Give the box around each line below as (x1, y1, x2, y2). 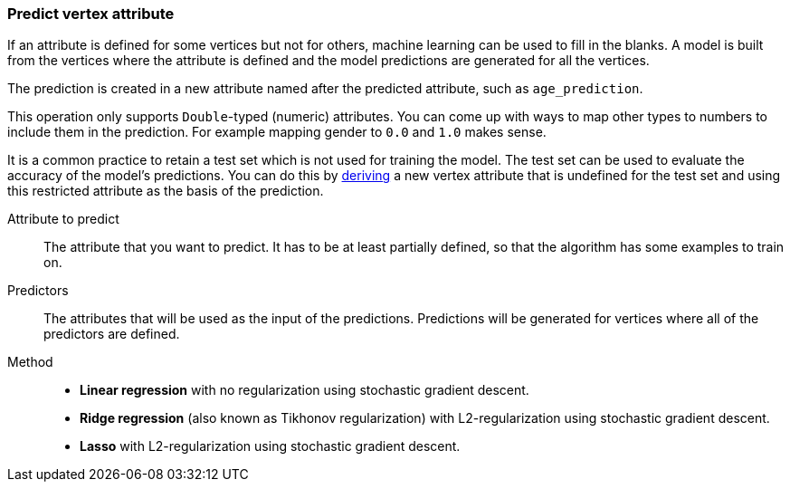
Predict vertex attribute (7, 5, 175, 23)
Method (7, 354, 53, 370)
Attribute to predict (7, 211, 119, 227)
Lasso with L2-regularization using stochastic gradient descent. (80, 438, 461, 455)
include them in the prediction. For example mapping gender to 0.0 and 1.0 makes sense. (7, 124, 547, 140)
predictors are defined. (43, 326, 180, 342)
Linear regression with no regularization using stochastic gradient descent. (80, 382, 529, 398)
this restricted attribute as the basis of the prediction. (7, 183, 324, 199)
